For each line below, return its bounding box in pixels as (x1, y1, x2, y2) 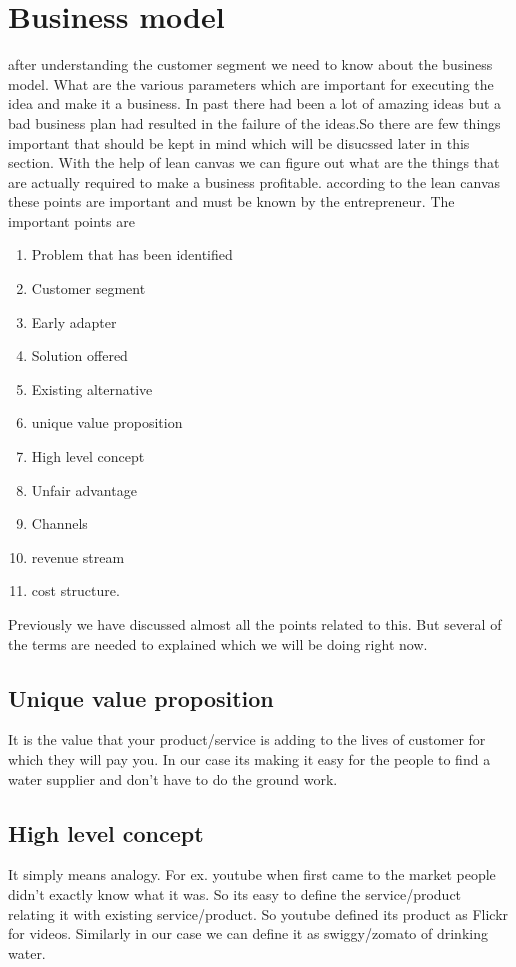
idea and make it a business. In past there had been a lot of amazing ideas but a (8, 93, 502, 114)
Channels (31, 513, 88, 534)
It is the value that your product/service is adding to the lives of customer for (8, 729, 486, 750)
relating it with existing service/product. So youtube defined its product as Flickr (8, 903, 509, 924)
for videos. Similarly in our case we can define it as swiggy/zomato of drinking (8, 923, 488, 944)
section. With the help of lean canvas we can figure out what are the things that (8, 152, 500, 173)
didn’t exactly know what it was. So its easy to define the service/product (8, 883, 462, 904)
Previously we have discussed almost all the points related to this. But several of (8, 614, 502, 634)
